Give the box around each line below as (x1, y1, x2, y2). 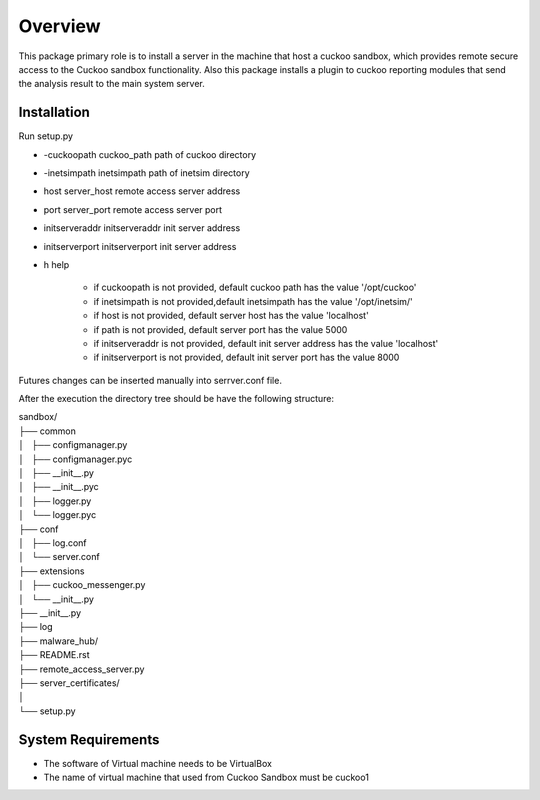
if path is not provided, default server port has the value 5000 (93, 323, 348, 335)
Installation (18, 104, 90, 121)
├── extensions (18, 565, 85, 577)
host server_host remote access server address (43, 185, 241, 197)
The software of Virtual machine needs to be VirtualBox (43, 757, 272, 769)
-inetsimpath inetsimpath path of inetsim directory (43, 167, 250, 179)
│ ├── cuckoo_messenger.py (18, 579, 146, 591)
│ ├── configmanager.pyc (18, 453, 133, 465)
